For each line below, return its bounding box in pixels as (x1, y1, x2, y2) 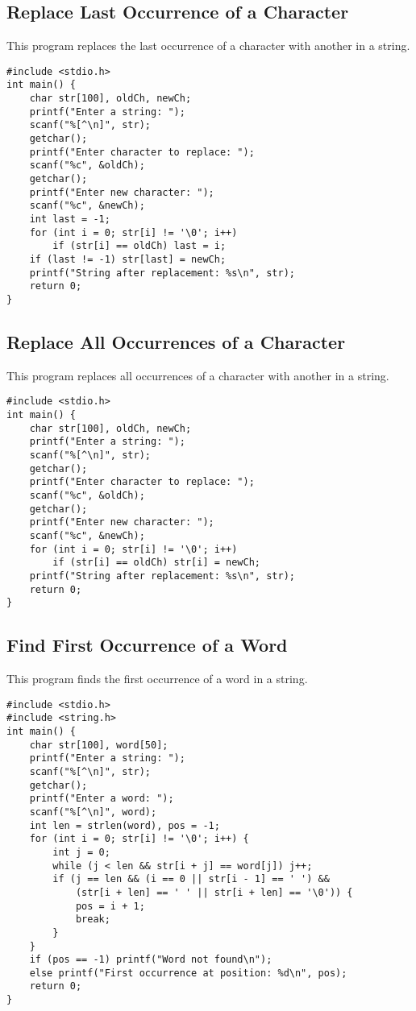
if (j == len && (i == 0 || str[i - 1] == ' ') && (52, 873, 330, 885)
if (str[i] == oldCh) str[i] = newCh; (52, 557, 260, 569)
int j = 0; (52, 846, 110, 858)
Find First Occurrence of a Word (6, 632, 288, 657)
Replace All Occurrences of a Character (6, 329, 346, 354)
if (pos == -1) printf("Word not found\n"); (29, 954, 272, 966)
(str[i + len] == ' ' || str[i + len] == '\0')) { (75, 886, 353, 898)
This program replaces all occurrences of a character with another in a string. (6, 367, 389, 383)
